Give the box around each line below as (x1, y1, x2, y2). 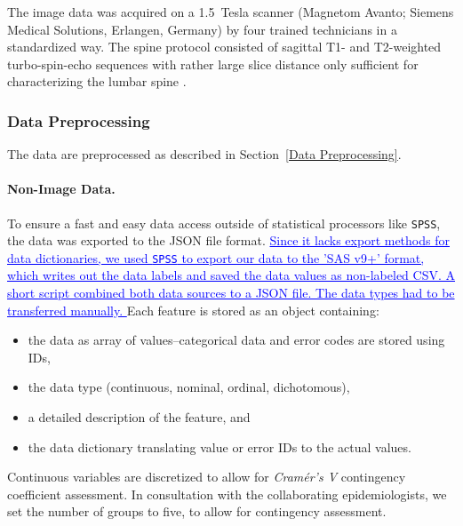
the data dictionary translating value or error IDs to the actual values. (28, 437, 411, 456)
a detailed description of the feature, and (28, 408, 251, 426)
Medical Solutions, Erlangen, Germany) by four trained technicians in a (7, 20, 397, 38)
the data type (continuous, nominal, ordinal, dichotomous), (28, 378, 350, 396)
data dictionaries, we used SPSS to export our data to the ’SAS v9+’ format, (7, 248, 425, 267)
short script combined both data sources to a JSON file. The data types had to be (7, 283, 455, 302)
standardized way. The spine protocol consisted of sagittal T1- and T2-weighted (7, 37, 442, 56)
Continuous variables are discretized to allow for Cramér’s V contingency (7, 467, 406, 486)
